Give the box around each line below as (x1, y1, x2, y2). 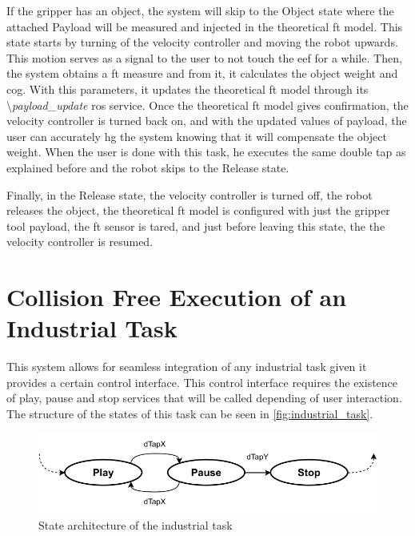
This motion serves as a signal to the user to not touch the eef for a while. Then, (6, 49, 402, 66)
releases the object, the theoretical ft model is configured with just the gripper (6, 202, 390, 219)
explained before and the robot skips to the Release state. (6, 159, 289, 175)
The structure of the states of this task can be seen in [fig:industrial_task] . (6, 405, 373, 421)
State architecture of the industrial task (38, 517, 233, 534)
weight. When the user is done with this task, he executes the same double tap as (6, 143, 406, 160)
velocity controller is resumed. (6, 233, 154, 250)
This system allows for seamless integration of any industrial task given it (6, 358, 367, 375)
